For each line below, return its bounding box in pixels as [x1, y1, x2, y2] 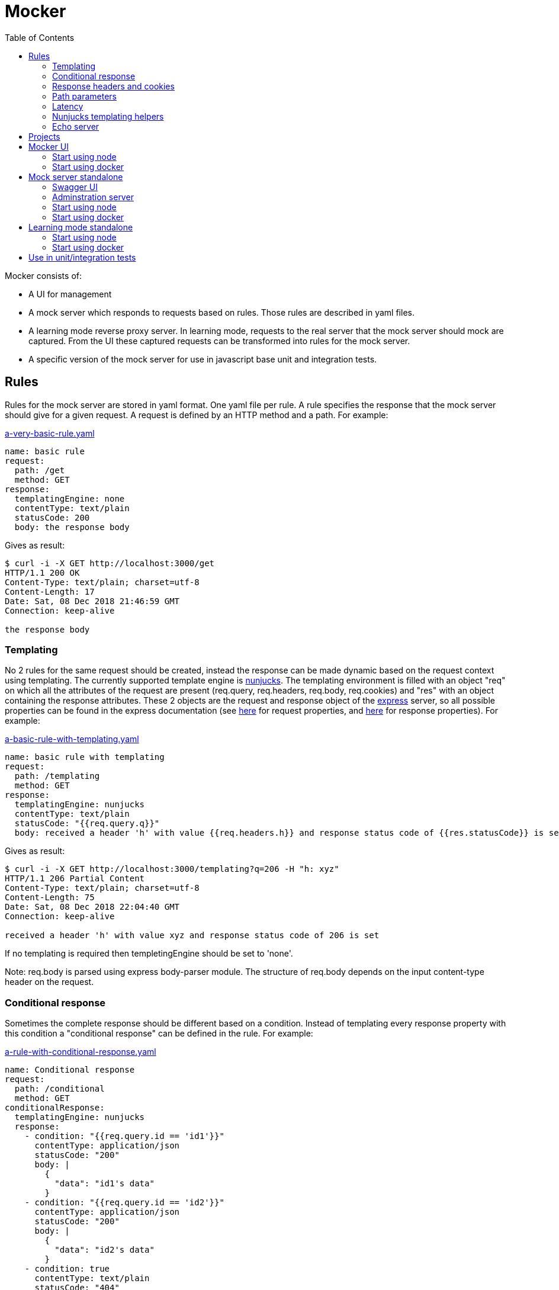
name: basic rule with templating [5, 752, 165, 762]
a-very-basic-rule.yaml [5, 428, 95, 438]
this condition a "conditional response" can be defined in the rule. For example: [5, 1028, 313, 1039]
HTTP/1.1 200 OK [5, 567, 80, 577]
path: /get [14, 465, 65, 475]
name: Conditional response [5, 1065, 135, 1075]
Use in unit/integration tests [28, 252, 136, 262]
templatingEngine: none [14, 493, 125, 503]
